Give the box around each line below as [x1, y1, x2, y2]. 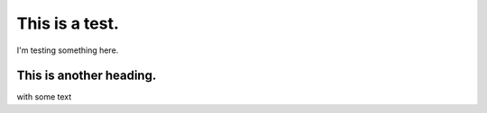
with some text [16, 91, 72, 102]
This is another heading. [16, 68, 157, 83]
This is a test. [16, 13, 119, 33]
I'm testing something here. [16, 45, 119, 56]
